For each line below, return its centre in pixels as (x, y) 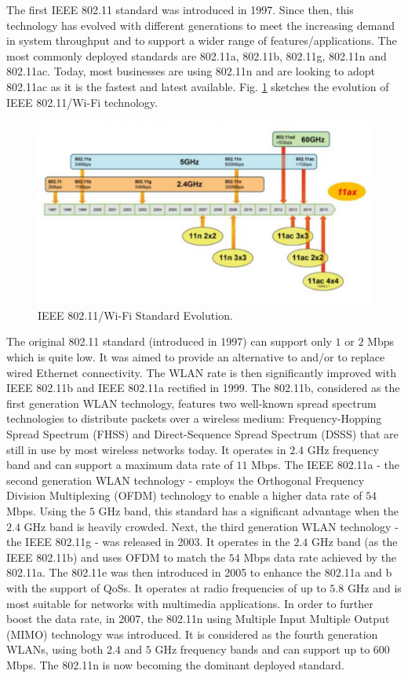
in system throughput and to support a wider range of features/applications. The (202, 40)
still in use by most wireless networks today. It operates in (146, 449)
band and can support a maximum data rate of (120, 465)
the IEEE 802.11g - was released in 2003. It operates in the (148, 542)
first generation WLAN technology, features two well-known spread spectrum (191, 403)
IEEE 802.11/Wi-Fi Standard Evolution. (135, 315)
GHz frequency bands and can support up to (262, 649)
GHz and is (374, 587)
